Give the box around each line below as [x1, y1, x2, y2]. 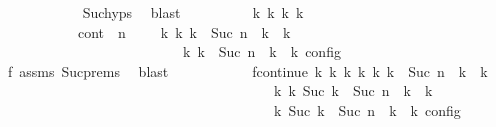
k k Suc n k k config [182, 41, 341, 62]
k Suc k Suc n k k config [273, 99, 461, 120]
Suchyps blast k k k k [82, 2, 304, 22]
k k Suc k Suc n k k [273, 80, 433, 101]
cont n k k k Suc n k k [77, 21, 291, 42]
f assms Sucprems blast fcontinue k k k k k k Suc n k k [7, 60, 488, 81]
